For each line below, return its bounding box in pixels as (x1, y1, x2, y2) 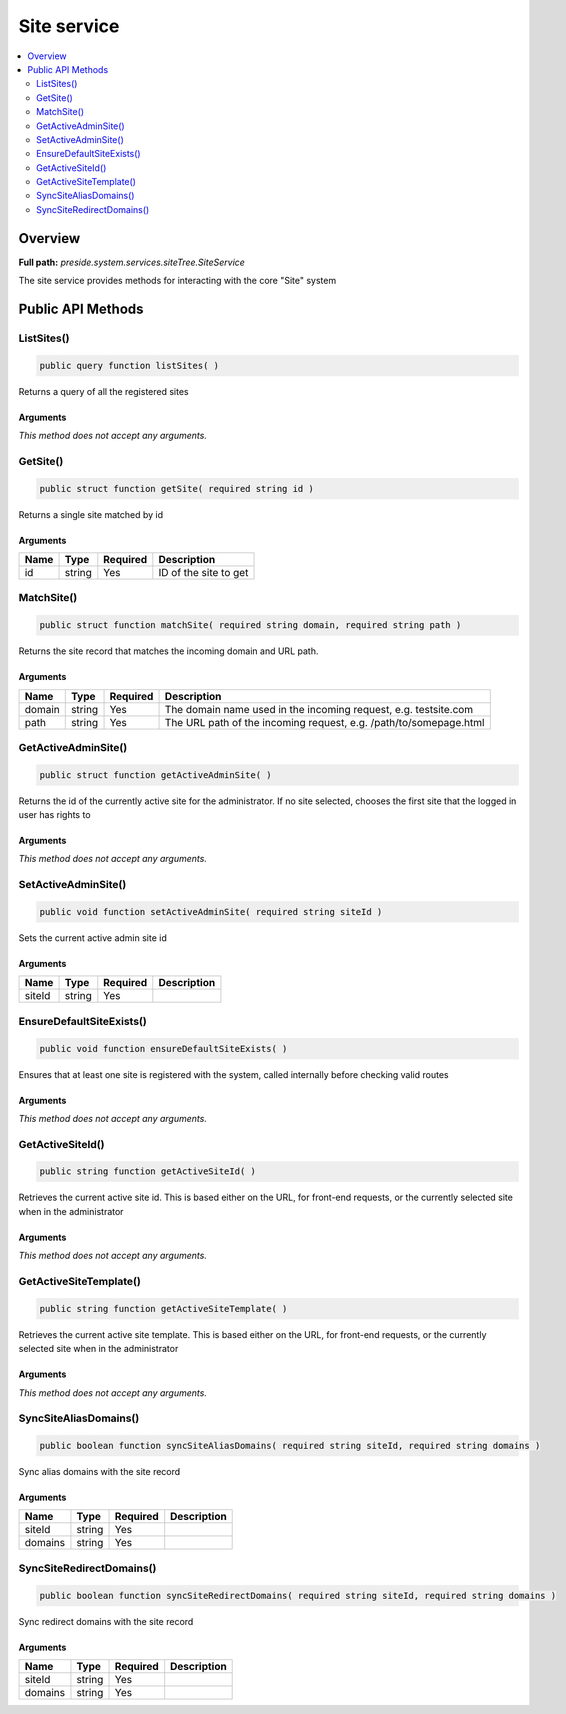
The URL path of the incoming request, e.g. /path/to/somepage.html (164, 715, 485, 729)
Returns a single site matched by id (18, 508, 164, 520)
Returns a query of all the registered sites (18, 385, 189, 397)
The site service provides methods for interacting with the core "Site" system (18, 275, 337, 287)
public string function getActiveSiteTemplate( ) (39, 1303, 288, 1314)
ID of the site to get (158, 566, 249, 579)
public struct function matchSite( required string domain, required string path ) (39, 620, 462, 631)
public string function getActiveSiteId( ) (39, 1166, 257, 1177)
